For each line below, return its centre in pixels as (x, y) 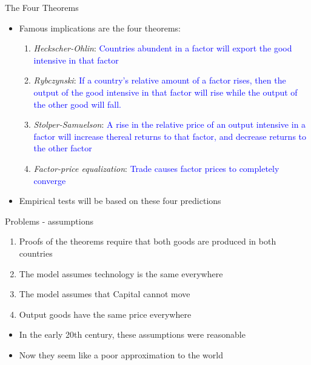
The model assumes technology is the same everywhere (121, 273)
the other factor (63, 148)
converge (50, 180)
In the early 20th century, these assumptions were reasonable (132, 334)
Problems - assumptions (49, 221)
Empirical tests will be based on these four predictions (120, 201)
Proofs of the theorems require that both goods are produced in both (148, 241)
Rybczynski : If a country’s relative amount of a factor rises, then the (160, 80)
